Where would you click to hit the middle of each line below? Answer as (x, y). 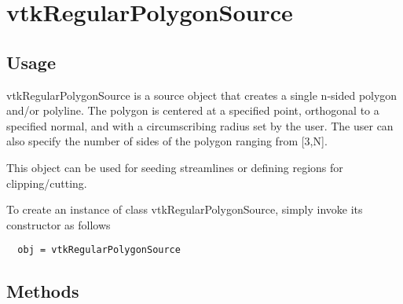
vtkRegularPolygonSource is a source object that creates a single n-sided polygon (202, 95)
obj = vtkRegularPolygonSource (99, 250)
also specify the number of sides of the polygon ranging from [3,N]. (167, 141)
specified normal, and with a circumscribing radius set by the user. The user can (200, 125)
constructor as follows (59, 224)
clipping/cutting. (47, 183)
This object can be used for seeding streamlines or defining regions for (175, 167)
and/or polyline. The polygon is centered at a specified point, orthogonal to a (193, 110)
